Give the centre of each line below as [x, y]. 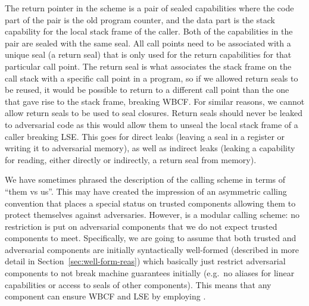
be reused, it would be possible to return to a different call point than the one [147, 90]
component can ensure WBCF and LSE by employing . [105, 296]
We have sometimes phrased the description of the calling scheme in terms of [145, 179]
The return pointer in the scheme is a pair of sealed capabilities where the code [149, 8]
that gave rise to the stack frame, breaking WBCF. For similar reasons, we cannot [155, 101]
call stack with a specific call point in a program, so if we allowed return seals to [152, 78]
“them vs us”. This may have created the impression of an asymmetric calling [146, 191]
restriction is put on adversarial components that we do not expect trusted [141, 226]
